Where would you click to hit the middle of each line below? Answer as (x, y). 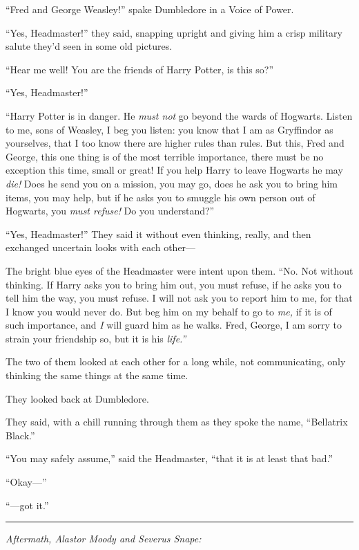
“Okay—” (26, 482)
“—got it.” (27, 505)
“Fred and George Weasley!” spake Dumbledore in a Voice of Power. (150, 9)
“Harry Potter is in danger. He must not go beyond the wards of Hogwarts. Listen (179, 115)
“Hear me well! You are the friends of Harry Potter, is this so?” (140, 69)
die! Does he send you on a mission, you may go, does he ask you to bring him (172, 183)
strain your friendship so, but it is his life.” (96, 338)
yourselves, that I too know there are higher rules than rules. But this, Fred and (175, 143)
